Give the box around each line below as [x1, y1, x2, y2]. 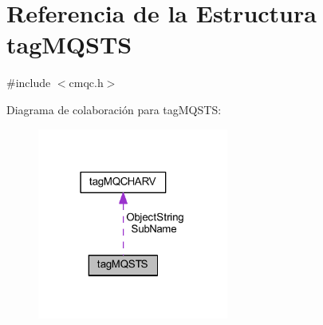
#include [6, 74, 51, 91]
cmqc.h [69, 74, 104, 91]
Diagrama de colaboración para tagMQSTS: [6, 101, 222, 117]
